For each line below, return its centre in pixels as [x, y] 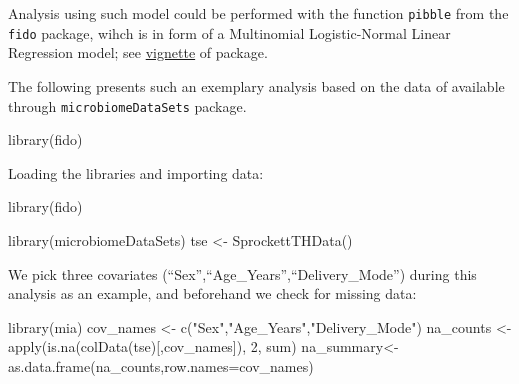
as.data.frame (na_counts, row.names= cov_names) [161, 365]
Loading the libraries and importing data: [136, 172]
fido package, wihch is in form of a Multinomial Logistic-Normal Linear [229, 32]
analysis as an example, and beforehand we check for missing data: [212, 293]
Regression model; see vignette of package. [138, 52]
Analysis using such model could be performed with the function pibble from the [258, 13]
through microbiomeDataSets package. [127, 105]
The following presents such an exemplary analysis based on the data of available [256, 85]
